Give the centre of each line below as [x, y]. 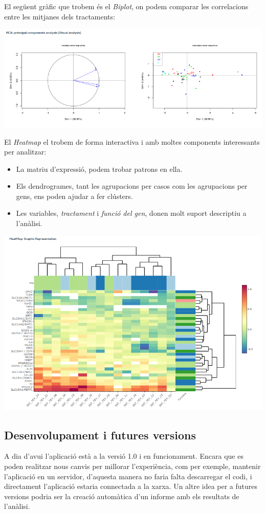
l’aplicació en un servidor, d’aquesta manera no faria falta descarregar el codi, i [128, 476]
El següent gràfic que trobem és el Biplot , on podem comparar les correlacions [126, 6]
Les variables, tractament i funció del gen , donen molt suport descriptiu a [131, 213]
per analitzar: [25, 152]
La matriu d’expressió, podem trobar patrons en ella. [99, 169]
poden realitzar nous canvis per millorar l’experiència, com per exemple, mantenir [132, 466]
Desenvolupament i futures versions [100, 434]
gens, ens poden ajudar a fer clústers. [74, 196]
